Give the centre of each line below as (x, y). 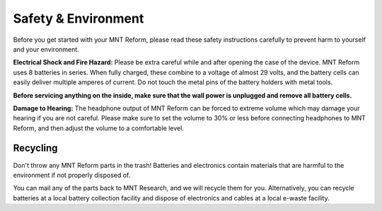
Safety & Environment (79, 18)
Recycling (35, 148)
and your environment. (46, 49)
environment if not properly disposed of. (72, 175)
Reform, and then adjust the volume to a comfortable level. (98, 128)
